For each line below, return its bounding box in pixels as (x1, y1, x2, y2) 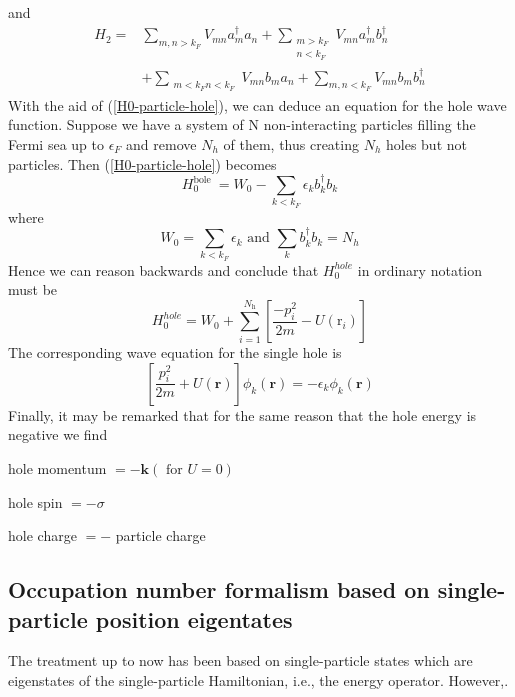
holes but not (385, 134, 467, 155)
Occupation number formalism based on (8, 574, 430, 605)
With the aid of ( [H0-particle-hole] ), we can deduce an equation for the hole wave (8, 94, 507, 115)
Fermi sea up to (8, 134, 104, 155)
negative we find (8, 424, 108, 445)
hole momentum (8, 458, 107, 479)
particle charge (115, 525, 206, 546)
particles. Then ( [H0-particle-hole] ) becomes (8, 153, 277, 174)
